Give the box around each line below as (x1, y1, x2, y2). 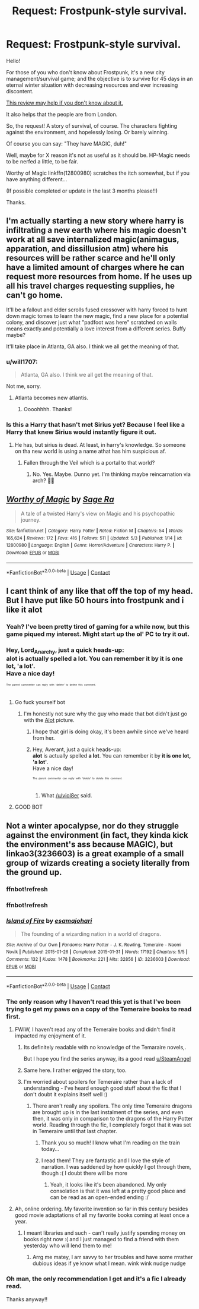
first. (6, 1012, 21, 1021)
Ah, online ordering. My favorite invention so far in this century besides (14, 1205, 188, 1213)
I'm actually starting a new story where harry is (6, 216, 185, 226)
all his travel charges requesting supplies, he (6, 281, 175, 291)
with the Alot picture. (23, 716, 75, 723)
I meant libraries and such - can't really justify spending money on (23, 1229, 185, 1237)
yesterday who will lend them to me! (23, 1242, 112, 1249)
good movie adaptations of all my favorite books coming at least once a (14, 1212, 190, 1219)
